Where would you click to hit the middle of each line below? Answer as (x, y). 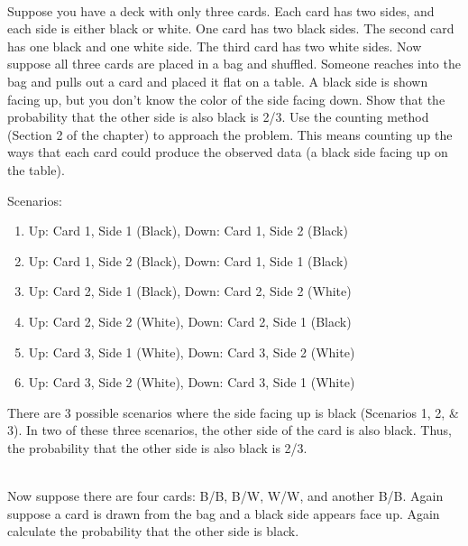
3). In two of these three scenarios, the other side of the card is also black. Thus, (229, 430)
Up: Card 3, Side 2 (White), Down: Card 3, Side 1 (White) (192, 382)
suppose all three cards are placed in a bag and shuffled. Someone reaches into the (234, 64)
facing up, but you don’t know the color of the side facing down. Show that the (226, 99)
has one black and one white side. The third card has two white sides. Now (215, 46)
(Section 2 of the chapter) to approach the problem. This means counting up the (230, 134)
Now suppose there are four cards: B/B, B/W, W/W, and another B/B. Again (225, 496)
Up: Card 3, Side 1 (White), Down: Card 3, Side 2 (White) (192, 352)
